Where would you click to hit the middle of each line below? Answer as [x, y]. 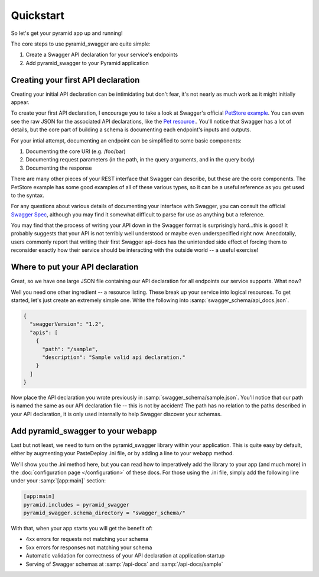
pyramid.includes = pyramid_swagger [77, 505]
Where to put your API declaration [75, 267]
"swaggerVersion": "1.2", [67, 324]
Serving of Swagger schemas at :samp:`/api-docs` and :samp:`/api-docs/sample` [124, 564]
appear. [20, 102]
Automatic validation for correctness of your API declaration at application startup [125, 556]
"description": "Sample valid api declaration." [114, 357]
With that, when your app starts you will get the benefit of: [82, 529]
